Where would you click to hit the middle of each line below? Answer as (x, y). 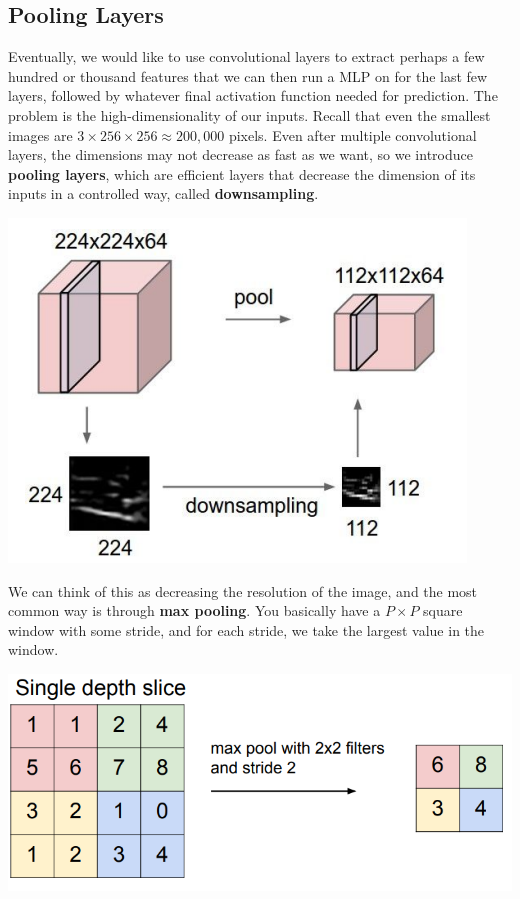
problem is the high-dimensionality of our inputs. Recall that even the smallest (249, 114)
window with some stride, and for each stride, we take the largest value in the (246, 629)
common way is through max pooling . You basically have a (194, 610)
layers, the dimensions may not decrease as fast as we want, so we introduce (240, 154)
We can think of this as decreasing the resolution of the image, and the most (243, 590)
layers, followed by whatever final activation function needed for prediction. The (253, 95)
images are (40, 134)
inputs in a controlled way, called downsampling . (163, 193)
